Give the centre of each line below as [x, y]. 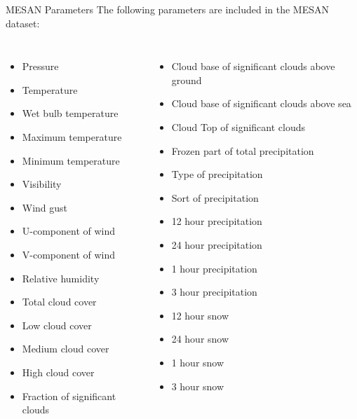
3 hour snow [198, 386]
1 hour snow [198, 362]
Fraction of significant [69, 396]
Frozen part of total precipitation [243, 150]
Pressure [40, 66]
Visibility [42, 184]
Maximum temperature [72, 136]
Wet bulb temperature [70, 113]
